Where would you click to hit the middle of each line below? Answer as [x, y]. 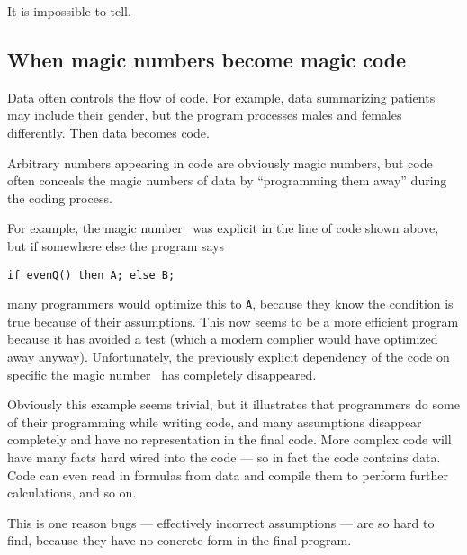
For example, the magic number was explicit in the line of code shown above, [223, 228]
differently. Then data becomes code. [108, 132]
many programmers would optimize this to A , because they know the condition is [230, 304]
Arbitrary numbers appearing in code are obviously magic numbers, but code [220, 162]
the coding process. [60, 197]
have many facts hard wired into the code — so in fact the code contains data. [224, 457]
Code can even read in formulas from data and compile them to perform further [228, 474]
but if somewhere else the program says [116, 245]
